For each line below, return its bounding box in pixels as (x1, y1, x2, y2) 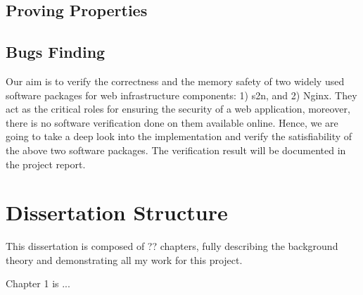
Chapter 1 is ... (6, 276, 70, 291)
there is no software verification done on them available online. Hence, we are (6, 115, 338, 130)
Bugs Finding (6, 41, 106, 63)
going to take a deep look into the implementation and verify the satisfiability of (6, 129, 352, 144)
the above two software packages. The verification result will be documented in (6, 142, 346, 157)
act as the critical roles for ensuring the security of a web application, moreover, (6, 101, 350, 116)
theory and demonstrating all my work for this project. (6, 252, 243, 267)
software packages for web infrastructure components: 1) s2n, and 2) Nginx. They (6, 87, 357, 102)
